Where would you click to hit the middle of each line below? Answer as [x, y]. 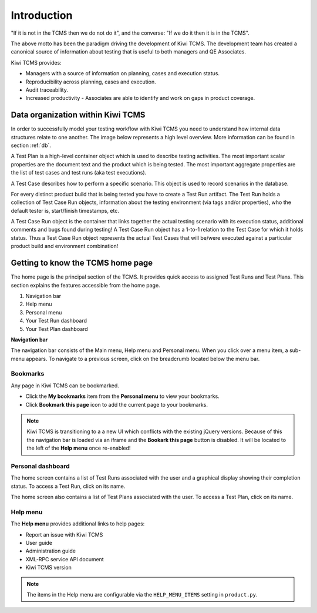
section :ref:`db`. [31, 145]
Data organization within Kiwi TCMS [78, 115]
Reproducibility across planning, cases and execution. [91, 82]
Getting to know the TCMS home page [82, 263]
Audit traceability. [47, 90]
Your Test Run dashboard [56, 321]
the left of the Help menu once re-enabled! [79, 448]
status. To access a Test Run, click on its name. [68, 486]
